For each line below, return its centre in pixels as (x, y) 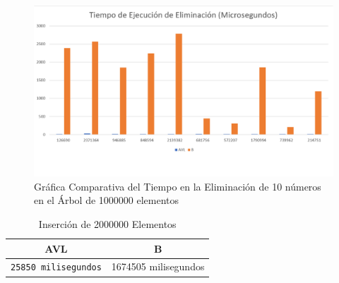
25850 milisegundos (56, 268)
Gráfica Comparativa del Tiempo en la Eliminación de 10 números (178, 186)
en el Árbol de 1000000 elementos (107, 200)
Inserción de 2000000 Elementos (107, 224)
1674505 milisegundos (158, 266)
